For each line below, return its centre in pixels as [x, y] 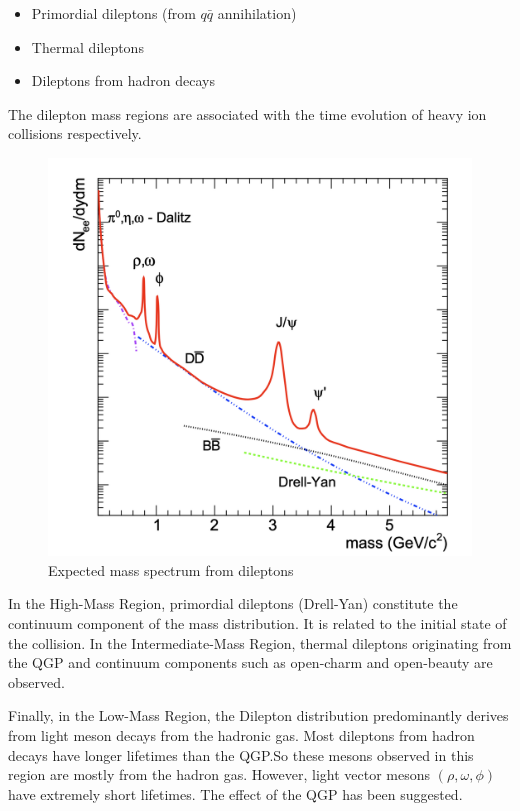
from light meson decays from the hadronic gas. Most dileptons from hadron [241, 735]
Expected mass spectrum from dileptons [171, 569]
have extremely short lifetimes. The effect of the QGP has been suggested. [235, 793]
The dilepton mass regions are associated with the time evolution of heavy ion [247, 113]
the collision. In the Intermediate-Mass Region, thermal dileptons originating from [260, 642]
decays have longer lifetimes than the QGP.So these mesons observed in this [241, 754]
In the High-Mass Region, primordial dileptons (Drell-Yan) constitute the [233, 603]
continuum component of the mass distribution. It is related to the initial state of [257, 623]
